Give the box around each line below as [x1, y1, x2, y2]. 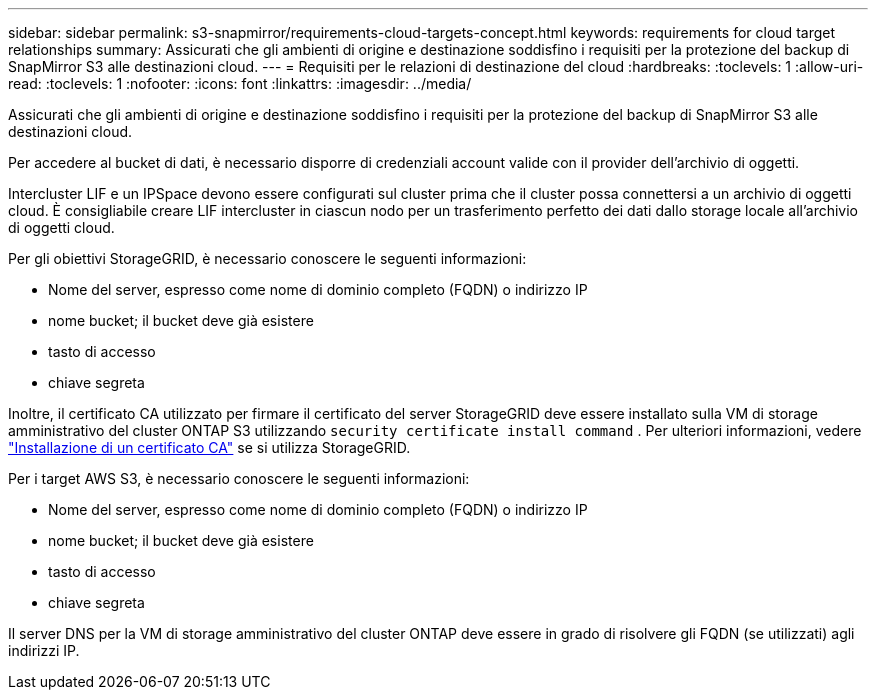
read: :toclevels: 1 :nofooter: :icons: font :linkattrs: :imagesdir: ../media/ [8, 75, 472, 92]
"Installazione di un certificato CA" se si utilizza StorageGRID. [8, 439, 411, 456]
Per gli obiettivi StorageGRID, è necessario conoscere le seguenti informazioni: [8, 250, 527, 267]
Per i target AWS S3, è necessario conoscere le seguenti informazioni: [8, 470, 470, 487]
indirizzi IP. [8, 642, 80, 659]
